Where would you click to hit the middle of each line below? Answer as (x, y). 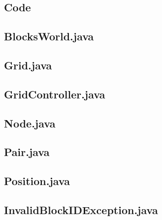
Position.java (37, 181)
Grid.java (28, 65)
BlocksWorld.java (49, 36)
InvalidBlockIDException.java (81, 209)
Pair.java (27, 152)
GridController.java (55, 94)
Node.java (30, 123)
